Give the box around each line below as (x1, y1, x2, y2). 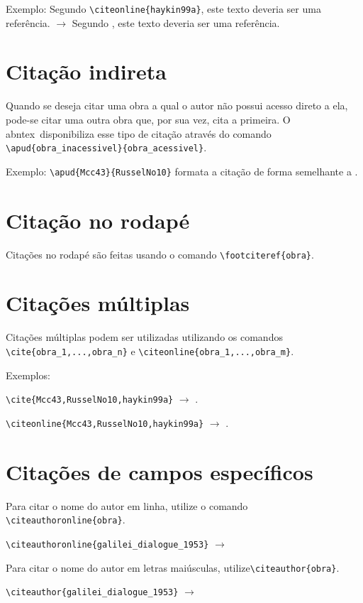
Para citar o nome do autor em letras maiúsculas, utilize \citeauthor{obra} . (6, 560, 340, 575)
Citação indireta (6, 57, 167, 86)
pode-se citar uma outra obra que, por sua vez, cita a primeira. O (6, 112, 291, 126)
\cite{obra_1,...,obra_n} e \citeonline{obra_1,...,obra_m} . (6, 343, 294, 358)
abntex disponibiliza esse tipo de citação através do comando (6, 126, 272, 141)
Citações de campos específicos (6, 457, 313, 486)
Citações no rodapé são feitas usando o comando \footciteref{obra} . (6, 246, 314, 261)
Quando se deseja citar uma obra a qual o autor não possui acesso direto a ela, (6, 98, 348, 113)
